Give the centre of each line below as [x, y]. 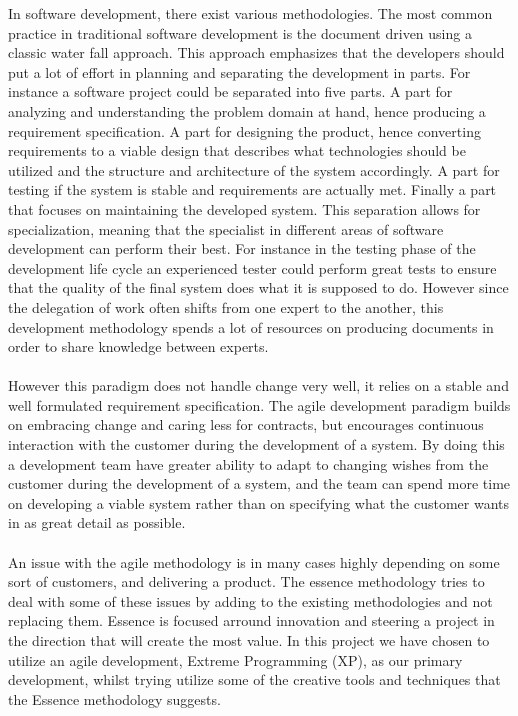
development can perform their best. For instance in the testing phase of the [242, 248]
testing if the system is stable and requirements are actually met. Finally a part [252, 189]
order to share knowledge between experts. [138, 346]
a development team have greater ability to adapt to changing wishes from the [248, 463]
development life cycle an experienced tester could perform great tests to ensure [252, 267]
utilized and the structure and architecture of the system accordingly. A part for [254, 169]
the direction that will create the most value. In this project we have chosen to [249, 640]
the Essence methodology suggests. [114, 698]
